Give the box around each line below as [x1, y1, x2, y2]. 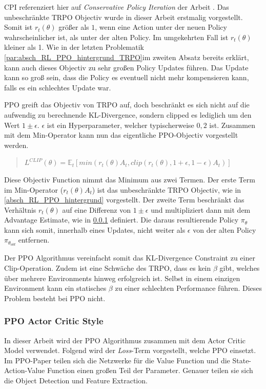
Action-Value [4, 365, 45, 376]
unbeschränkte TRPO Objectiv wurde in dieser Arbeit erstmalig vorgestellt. [4, 11, 243, 22]
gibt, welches [219, 262, 260, 273]
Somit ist [4, 22, 33, 32]
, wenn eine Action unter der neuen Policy [95, 22, 227, 32]
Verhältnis [4, 204, 36, 215]
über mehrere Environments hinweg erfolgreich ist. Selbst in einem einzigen [4, 272, 240, 283]
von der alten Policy [193, 224, 256, 235]
